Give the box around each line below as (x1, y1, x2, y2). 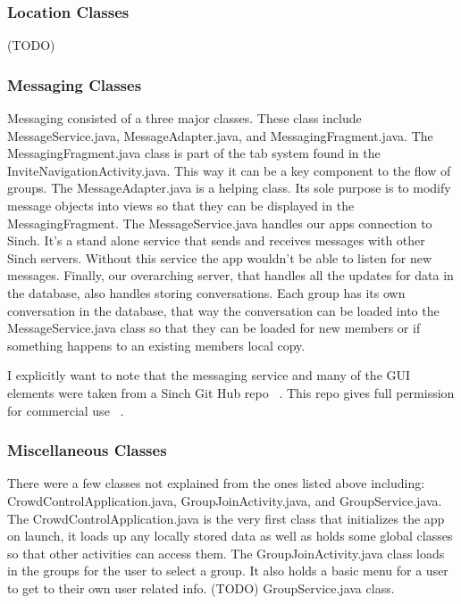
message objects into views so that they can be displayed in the (7, 196, 355, 214)
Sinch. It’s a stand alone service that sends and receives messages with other (7, 231, 425, 250)
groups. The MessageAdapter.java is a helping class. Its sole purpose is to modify (7, 178, 451, 197)
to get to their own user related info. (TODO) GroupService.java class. (7, 578, 395, 597)
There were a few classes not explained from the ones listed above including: (7, 474, 425, 492)
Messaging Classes (7, 73, 142, 95)
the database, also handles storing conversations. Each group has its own (7, 283, 406, 302)
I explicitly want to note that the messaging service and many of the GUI (7, 366, 411, 385)
